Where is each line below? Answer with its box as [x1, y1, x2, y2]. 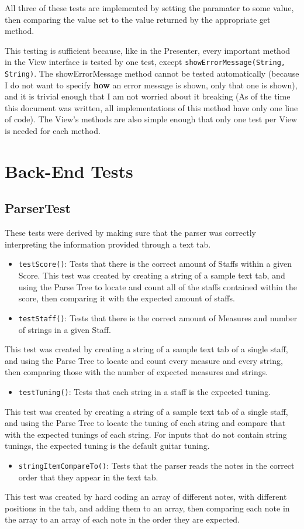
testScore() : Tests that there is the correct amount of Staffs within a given [18, 257, 292, 270]
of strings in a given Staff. [18, 323, 111, 335]
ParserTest [5, 199, 71, 217]
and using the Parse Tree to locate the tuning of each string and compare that [5, 417, 286, 429]
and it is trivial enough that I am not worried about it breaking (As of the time [5, 90, 291, 102]
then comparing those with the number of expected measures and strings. [5, 366, 268, 378]
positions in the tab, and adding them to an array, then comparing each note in [5, 501, 290, 514]
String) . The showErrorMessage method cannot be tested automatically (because [5, 67, 299, 80]
